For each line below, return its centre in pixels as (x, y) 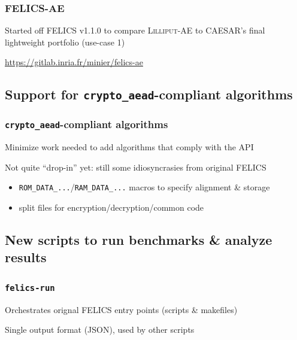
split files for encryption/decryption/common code (111, 207)
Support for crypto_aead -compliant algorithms (149, 94)
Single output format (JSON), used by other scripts (100, 330)
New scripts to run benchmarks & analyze (139, 239)
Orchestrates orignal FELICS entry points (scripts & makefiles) (121, 309)
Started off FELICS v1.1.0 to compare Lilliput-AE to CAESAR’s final (135, 30)
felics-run (30, 288)
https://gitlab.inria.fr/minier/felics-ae (74, 62)
